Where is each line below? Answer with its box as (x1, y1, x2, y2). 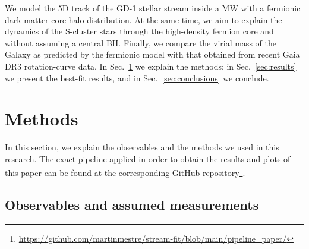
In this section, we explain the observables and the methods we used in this (5, 141, 279, 153)
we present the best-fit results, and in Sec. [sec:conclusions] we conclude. (5, 71, 269, 84)
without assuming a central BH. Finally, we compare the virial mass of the (5, 36, 276, 49)
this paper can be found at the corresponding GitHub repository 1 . (5, 165, 245, 179)
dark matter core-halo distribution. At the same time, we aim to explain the (5, 13, 282, 26)
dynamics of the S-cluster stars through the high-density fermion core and (5, 25, 274, 37)
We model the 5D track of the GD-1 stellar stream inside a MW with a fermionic (5, 2, 301, 14)
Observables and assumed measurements (5, 196, 259, 214)
